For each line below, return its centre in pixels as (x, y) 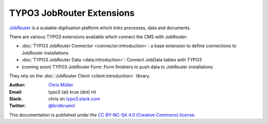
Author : (17, 85)
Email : (16, 92)
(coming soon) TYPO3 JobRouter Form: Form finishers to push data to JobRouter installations (117, 66)
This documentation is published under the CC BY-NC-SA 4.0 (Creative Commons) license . (102, 115)
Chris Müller (61, 85)
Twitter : (17, 106)
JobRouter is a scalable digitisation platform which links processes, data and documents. (100, 28)
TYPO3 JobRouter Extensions (72, 13)
